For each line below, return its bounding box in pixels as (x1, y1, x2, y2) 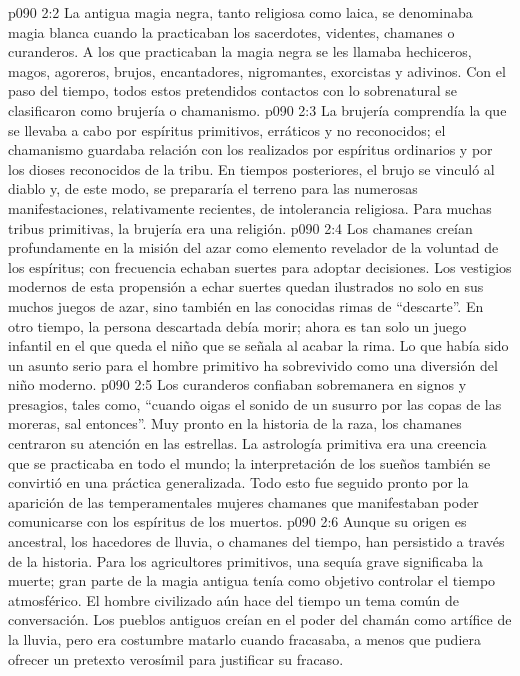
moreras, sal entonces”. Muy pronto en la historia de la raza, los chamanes (8, 413, 462, 434)
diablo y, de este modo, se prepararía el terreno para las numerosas (8, 178, 418, 199)
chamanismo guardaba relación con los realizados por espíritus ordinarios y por (8, 139, 493, 160)
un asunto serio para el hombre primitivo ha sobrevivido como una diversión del (8, 354, 498, 375)
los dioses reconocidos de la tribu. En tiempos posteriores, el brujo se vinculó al (8, 158, 495, 179)
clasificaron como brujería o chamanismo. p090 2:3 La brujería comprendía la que (8, 99, 507, 120)
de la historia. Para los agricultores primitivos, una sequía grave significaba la (8, 550, 483, 571)
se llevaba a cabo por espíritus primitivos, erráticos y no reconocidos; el (8, 119, 446, 140)
